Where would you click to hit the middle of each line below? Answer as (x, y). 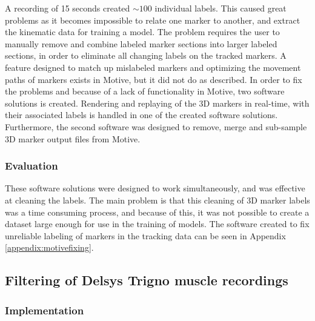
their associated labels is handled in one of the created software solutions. (141, 115)
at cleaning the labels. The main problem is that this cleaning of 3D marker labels (157, 200)
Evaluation (31, 166)
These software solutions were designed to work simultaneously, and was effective (155, 188)
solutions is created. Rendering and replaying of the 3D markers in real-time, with (157, 103)
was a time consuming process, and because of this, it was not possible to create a (157, 212)
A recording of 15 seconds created (68, 8)
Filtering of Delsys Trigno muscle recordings (147, 280)
